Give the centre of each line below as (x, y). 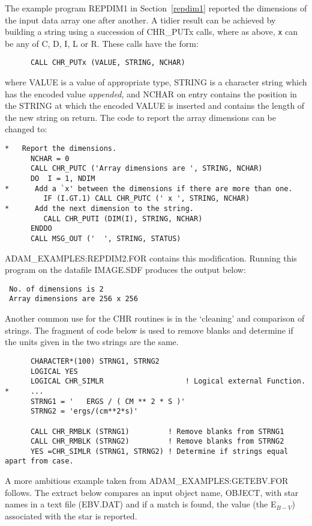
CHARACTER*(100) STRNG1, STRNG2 (95, 361)
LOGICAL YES (54, 371)
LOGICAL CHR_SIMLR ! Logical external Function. (168, 381)
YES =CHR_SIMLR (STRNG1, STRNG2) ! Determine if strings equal (159, 451)
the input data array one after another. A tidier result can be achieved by (140, 20)
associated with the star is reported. (71, 515)
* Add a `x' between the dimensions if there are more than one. (149, 188)
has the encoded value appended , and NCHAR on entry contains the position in (151, 93)
